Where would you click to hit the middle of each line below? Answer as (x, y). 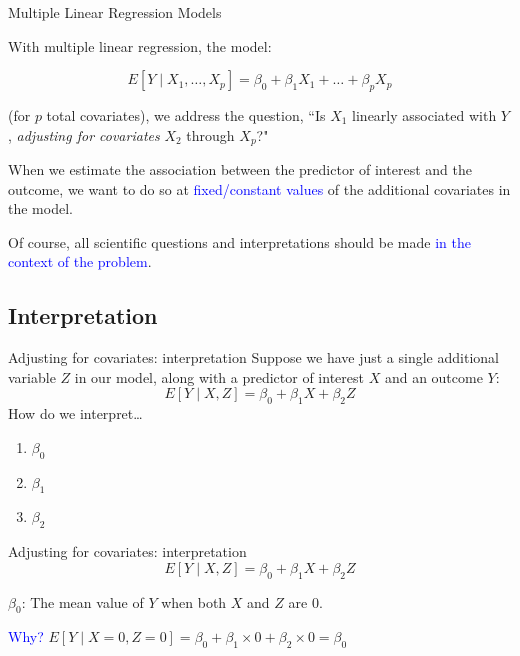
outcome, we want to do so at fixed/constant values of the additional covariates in (259, 188)
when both (194, 601)
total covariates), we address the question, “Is (186, 114)
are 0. (305, 601)
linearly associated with (424, 114)
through (210, 134)
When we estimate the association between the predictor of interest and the (240, 169)
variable (32, 376)
